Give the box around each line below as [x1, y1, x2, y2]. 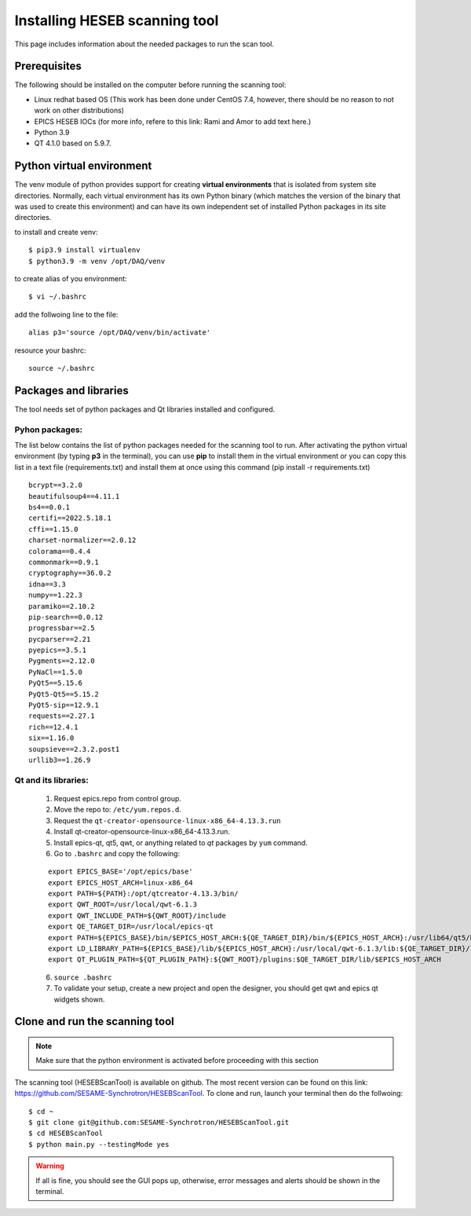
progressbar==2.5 [28, 624, 95, 632]
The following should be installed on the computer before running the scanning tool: [14, 80, 287, 90]
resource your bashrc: [14, 346, 86, 355]
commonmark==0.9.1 [28, 558, 100, 566]
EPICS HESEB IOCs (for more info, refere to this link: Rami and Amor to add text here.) [34, 116, 312, 126]
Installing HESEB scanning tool [14, 12, 219, 29]
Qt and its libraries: [14, 775, 89, 786]
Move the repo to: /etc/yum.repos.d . [53, 805, 182, 815]
